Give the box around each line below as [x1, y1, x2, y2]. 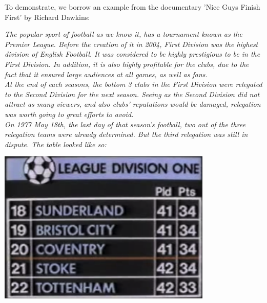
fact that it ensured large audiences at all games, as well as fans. [5, 68, 208, 79]
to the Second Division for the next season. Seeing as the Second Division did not [5, 88, 260, 99]
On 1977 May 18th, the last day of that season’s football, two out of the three [5, 119, 246, 129]
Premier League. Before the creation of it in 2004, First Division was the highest [5, 38, 258, 49]
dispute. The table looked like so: [5, 138, 107, 149]
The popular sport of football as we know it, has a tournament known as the [5, 29, 242, 39]
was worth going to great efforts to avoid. [5, 108, 134, 119]
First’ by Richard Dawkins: [5, 11, 90, 22]
